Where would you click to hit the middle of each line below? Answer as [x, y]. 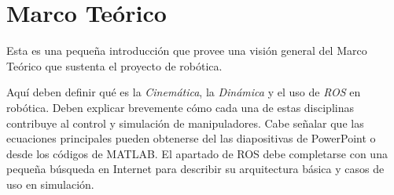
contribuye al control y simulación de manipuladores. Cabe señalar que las [185, 123]
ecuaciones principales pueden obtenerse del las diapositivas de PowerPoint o [191, 138]
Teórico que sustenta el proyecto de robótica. [114, 65]
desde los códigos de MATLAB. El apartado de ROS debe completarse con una [197, 153]
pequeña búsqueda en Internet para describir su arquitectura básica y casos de [195, 169]
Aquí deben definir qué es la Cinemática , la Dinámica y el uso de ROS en [184, 92]
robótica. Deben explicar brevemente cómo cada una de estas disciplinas [180, 107]
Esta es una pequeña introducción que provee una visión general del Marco [187, 51]
